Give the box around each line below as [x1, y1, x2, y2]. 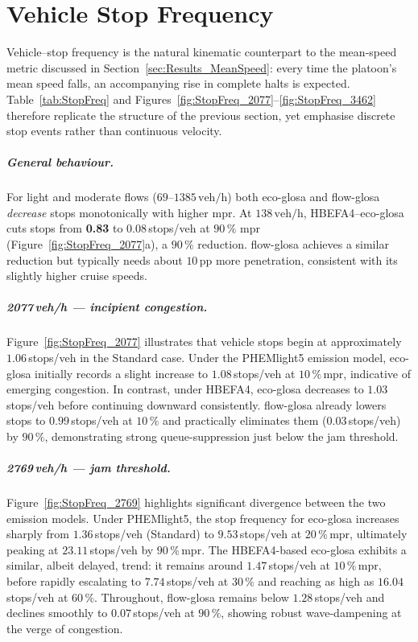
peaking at [6, 541, 59, 558]
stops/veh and [314, 588, 385, 605]
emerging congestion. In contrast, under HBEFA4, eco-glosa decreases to [6, 381, 364, 397]
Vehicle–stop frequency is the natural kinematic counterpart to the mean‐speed [6, 43, 397, 60]
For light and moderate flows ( [6, 188, 157, 205]
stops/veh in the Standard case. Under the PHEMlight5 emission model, [28, 348, 387, 365]
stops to [6, 412, 46, 429]
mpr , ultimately [329, 525, 408, 542]
